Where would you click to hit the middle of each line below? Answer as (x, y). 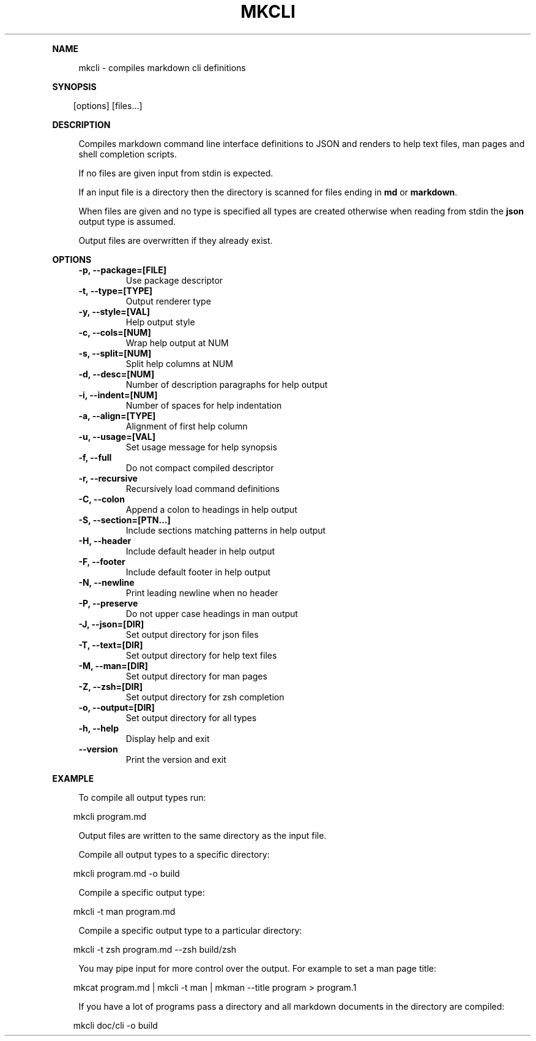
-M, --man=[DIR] (113, 665)
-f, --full (95, 457)
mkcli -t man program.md (124, 911)
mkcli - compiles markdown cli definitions (162, 67)
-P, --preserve (108, 603)
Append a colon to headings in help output (211, 509)
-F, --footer (102, 561)
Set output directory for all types (191, 717)
